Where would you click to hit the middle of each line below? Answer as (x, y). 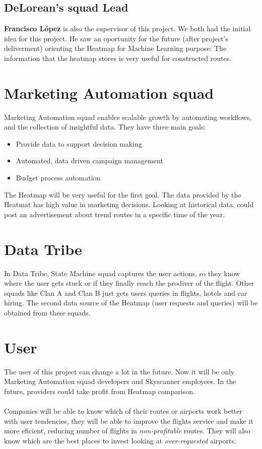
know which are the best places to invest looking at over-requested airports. (120, 440)
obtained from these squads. (47, 312)
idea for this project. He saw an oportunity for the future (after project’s (116, 38)
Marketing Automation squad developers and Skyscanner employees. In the (120, 381)
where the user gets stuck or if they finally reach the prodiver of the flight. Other (129, 283)
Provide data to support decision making (79, 143)
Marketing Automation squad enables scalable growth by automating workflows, (128, 117)
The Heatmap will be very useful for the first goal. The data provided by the (123, 194)
